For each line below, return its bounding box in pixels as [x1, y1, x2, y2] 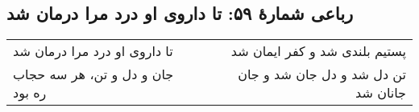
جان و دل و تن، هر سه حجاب [13, 65, 174, 84]
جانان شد [355, 83, 406, 102]
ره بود [13, 83, 47, 102]
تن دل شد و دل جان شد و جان [238, 65, 406, 84]
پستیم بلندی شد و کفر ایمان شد [230, 42, 406, 61]
